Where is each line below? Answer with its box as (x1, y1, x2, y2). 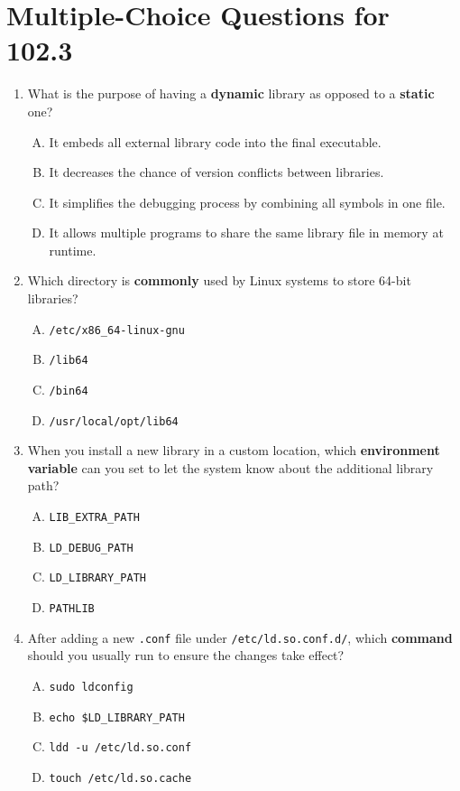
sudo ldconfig (49, 680, 133, 693)
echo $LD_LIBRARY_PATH (49, 711, 185, 724)
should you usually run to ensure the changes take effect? (27, 646, 345, 665)
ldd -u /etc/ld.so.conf (49, 741, 192, 755)
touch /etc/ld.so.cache (49, 771, 192, 785)
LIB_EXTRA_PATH (49, 511, 140, 525)
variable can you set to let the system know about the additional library (27, 458, 434, 477)
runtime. (49, 240, 97, 259)
